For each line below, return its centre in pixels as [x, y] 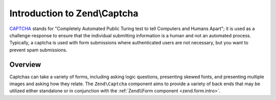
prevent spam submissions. [38, 50]
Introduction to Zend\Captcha [74, 13]
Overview [25, 65]
